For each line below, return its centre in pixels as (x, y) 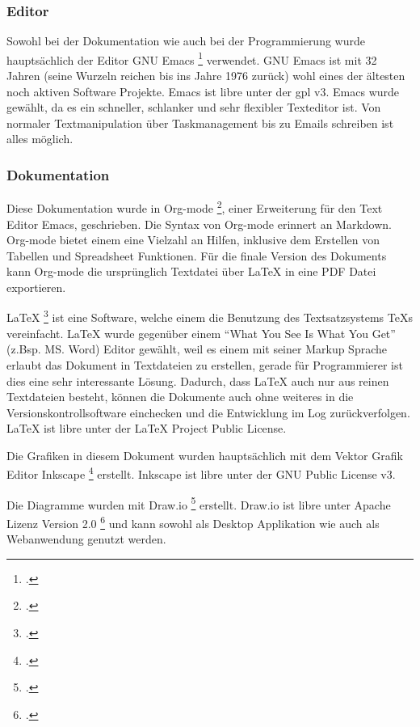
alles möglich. (40, 139)
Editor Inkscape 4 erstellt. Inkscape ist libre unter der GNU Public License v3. (201, 473)
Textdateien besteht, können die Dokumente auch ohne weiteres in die (180, 397)
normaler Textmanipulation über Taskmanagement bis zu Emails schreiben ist (200, 123)
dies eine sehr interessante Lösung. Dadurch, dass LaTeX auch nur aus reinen (198, 380)
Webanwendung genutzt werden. (86, 539)
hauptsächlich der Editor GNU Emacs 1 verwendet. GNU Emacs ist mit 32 (192, 58)
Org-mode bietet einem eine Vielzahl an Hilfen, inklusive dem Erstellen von (193, 240)
